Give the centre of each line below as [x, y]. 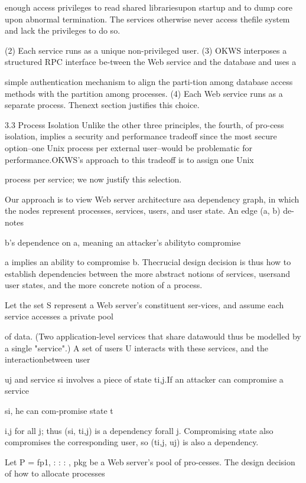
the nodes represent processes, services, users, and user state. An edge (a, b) [143, 211]
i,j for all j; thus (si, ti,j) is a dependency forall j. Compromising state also [139, 430]
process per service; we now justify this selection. [93, 179]
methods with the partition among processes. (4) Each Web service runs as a [144, 93]
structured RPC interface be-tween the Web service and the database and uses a [151, 62]
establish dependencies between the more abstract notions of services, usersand [148, 273]
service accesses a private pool [59, 316]
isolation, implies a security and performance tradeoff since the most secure [141, 136]
